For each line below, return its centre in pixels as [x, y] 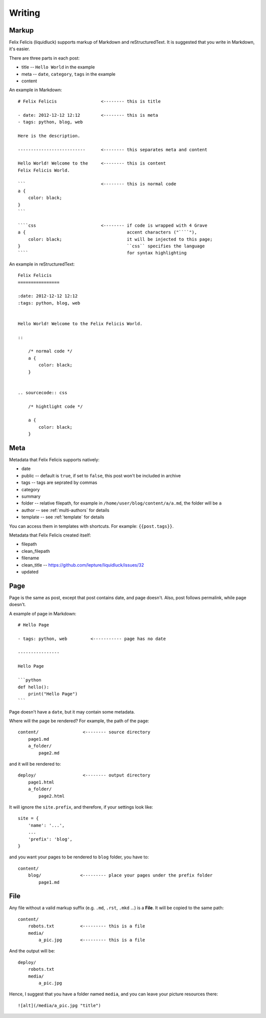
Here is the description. [49, 136]
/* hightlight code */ [55, 406]
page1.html [41, 782]
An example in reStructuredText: [42, 264]
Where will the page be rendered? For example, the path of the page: [79, 721]
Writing [25, 13]
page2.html [52, 796]
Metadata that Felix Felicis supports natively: [54, 460]
